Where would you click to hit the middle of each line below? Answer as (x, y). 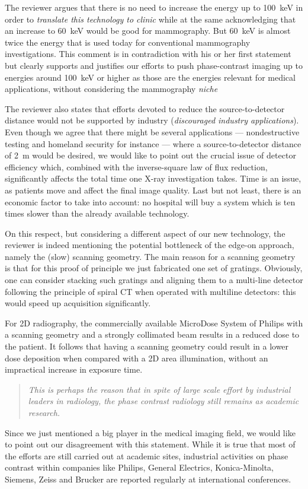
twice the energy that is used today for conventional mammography (128, 42)
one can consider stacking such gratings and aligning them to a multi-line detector (154, 280)
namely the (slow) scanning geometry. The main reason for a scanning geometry (150, 256)
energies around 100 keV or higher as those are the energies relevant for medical (150, 77)
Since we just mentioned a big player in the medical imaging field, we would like (150, 432)
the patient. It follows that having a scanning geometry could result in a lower (147, 346)
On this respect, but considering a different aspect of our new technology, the (145, 233)
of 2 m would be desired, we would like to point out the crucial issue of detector (150, 155)
